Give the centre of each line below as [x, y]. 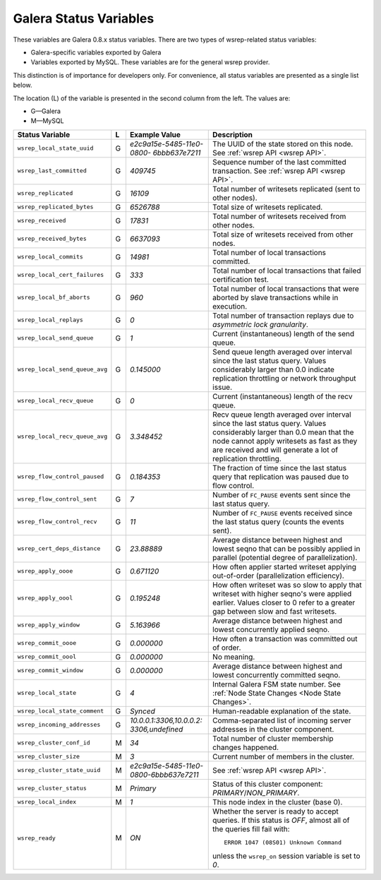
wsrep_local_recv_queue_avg [62, 437]
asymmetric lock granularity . [260, 324]
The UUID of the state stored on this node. [283, 143]
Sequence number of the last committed [279, 162]
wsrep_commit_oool [47, 657]
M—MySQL [47, 121]
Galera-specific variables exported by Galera [96, 52]
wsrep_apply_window [49, 625]
